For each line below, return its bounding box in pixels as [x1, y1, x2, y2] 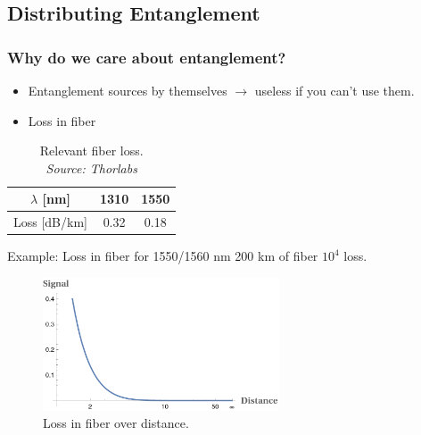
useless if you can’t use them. [254, 81, 415, 99]
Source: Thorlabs [45, 158, 137, 177]
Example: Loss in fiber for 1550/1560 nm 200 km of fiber [7, 247, 318, 265]
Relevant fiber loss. [39, 141, 144, 160]
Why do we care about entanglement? [7, 46, 286, 68]
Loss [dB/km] [13, 213, 87, 231]
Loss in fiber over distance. [43, 414, 189, 432]
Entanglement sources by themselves [28, 81, 227, 99]
